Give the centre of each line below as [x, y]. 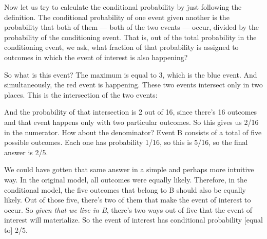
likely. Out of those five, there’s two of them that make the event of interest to [128, 200]
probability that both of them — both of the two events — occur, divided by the [132, 27]
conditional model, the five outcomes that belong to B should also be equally [125, 189]
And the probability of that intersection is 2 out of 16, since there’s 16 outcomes [131, 112]
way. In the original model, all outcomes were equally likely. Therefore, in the [126, 179]
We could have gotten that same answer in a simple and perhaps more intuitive [129, 169]
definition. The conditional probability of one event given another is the [117, 17]
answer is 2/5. [26, 152]
